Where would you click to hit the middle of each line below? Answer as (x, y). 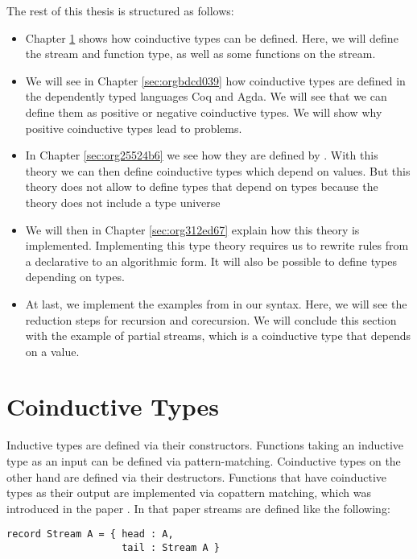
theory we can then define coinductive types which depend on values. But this (218, 170)
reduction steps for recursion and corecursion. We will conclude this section (211, 319)
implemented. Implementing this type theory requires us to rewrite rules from (217, 245)
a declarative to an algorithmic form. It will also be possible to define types (211, 261)
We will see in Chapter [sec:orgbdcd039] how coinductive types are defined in (215, 80)
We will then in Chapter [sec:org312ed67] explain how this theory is (192, 229)
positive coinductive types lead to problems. (134, 128)
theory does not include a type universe (123, 202)
